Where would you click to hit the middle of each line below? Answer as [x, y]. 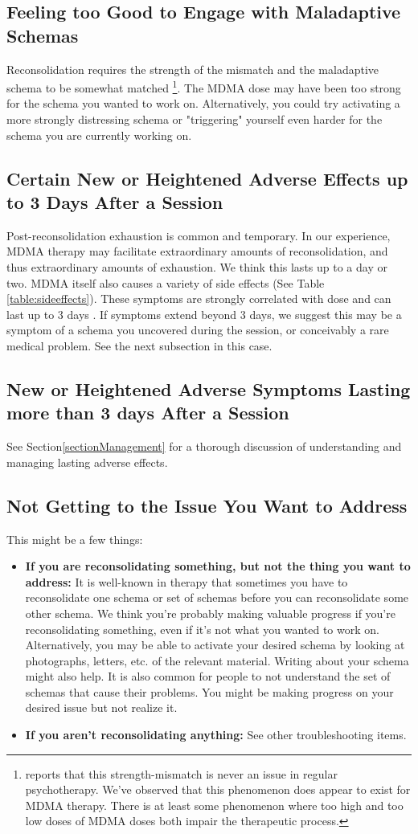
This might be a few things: [75, 539]
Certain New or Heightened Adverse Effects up [207, 178]
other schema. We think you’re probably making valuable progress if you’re [210, 613]
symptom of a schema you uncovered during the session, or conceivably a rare [198, 330]
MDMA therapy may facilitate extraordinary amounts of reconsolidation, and [197, 251]
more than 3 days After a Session [148, 413]
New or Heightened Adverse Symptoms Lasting [209, 388]
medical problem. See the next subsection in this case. [139, 345]
